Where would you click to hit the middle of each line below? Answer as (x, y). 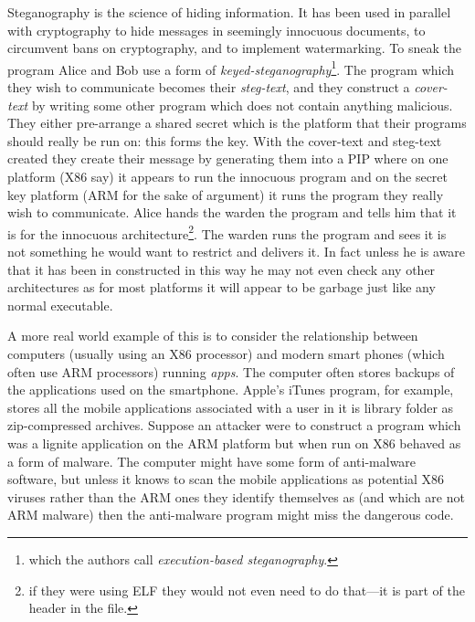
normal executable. (60, 305)
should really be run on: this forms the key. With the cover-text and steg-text (225, 140)
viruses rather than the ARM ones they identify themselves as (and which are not (236, 496)
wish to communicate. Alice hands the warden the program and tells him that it (232, 212)
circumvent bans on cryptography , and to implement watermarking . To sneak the (234, 48)
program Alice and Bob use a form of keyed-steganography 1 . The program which (231, 68)
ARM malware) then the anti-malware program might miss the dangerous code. (231, 515)
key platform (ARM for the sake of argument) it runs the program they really (226, 194)
